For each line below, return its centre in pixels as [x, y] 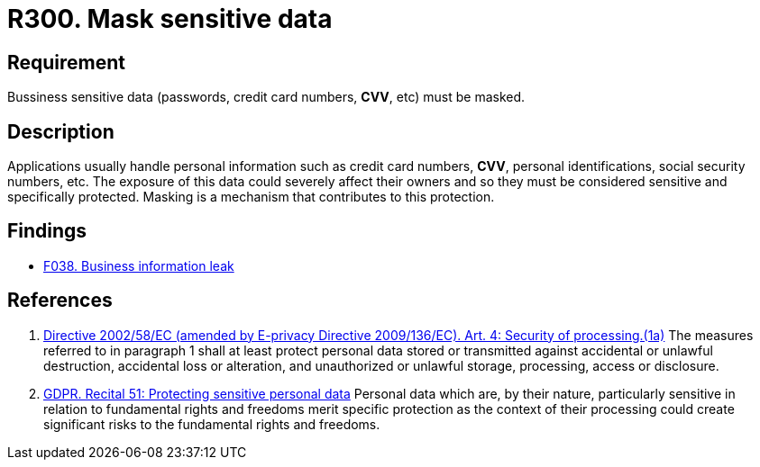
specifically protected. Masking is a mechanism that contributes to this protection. [251, 197]
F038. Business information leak [139, 265]
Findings [47, 231]
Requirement [67, 62]
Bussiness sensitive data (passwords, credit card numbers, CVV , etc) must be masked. [266, 97]
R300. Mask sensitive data [170, 19]
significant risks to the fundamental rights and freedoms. [212, 424]
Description [61, 131]
